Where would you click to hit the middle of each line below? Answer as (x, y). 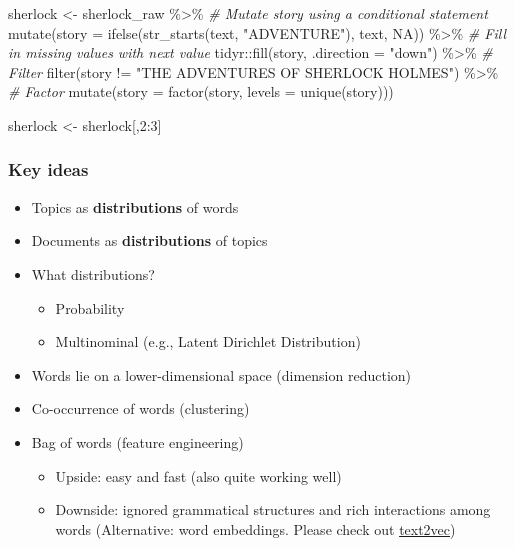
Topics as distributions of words (135, 206)
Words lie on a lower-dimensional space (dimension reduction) (221, 374)
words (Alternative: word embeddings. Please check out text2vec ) (255, 528)
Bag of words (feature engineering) (137, 441)
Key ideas (48, 169)
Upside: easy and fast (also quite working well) (198, 475)
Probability (90, 307)
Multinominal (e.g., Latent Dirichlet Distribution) (208, 341)
